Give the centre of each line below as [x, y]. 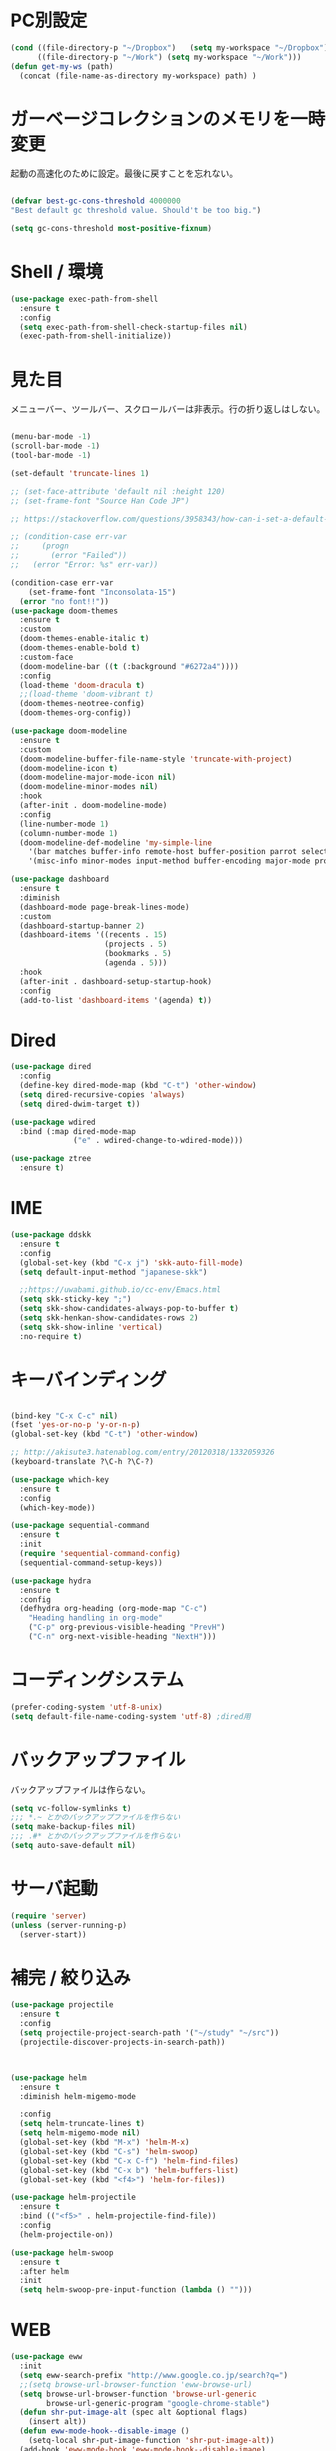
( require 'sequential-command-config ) [100, 1554]
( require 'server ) [48, 1916]
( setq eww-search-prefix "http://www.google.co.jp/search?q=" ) [153, 2375]
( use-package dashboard [60, 879]
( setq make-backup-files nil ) [73, 1827]
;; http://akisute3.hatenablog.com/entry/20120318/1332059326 [142, 1452]
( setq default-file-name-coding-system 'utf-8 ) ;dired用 [131, 1716]
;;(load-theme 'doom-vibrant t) [87, 694]
